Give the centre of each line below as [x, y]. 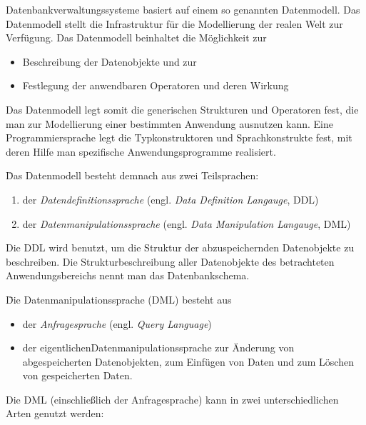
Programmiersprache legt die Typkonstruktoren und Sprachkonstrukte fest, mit [179, 137]
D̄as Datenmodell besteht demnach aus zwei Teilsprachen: [132, 175]
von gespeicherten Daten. [77, 375]
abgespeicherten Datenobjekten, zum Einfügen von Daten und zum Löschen [188, 361]
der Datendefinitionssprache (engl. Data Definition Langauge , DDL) [171, 199]
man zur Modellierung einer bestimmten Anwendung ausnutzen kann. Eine [170, 123]
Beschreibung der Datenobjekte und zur [110, 61]
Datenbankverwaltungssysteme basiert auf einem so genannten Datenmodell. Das [183, 9]
